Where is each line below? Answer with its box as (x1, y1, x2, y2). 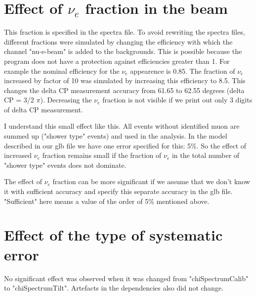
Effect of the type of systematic (4, 225, 223, 245)
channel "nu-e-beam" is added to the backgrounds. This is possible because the (4, 46, 242, 56)
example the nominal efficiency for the (4, 65, 120, 76)
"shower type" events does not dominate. (4, 159, 127, 170)
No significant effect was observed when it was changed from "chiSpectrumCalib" (4, 273, 249, 283)
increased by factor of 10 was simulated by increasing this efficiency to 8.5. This (4, 75, 246, 86)
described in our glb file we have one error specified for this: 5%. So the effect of (4, 140, 247, 150)
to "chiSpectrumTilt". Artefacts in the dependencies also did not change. (4, 283, 224, 293)
